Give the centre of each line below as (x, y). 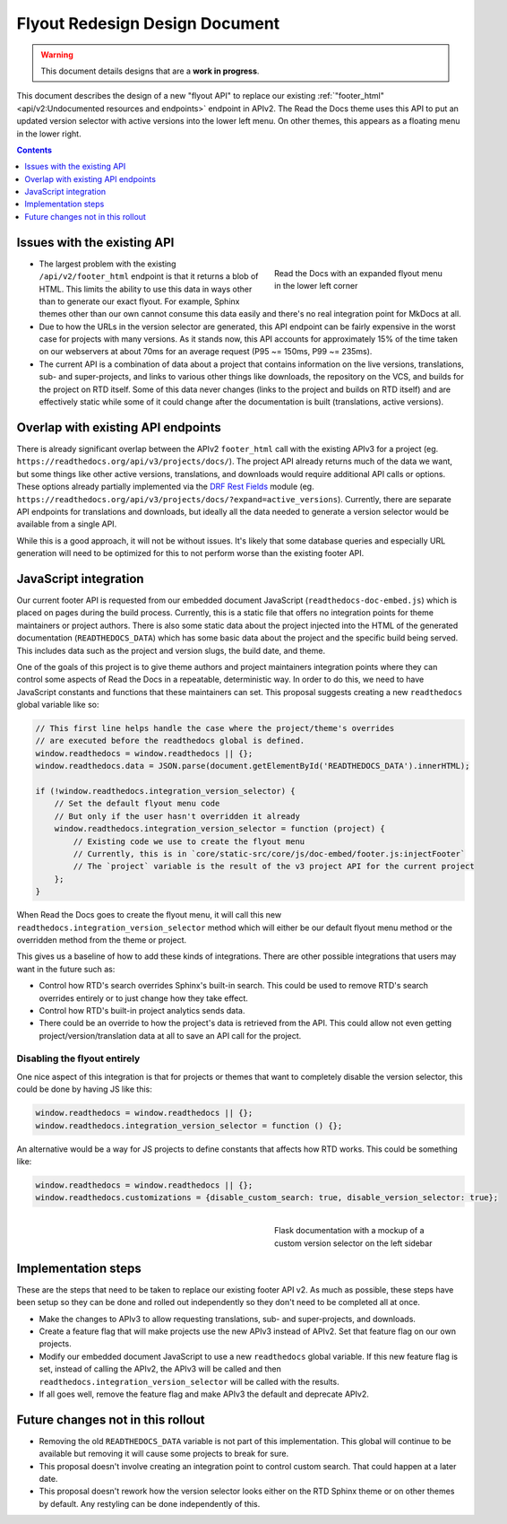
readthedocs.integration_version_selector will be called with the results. (189, 1381)
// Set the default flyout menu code (137, 804)
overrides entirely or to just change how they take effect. (143, 998)
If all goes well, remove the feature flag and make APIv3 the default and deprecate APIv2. (204, 1394)
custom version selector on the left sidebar (353, 1243)
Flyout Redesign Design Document (148, 23)
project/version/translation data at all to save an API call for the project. (170, 1035)
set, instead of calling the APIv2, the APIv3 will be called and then (160, 1369)
